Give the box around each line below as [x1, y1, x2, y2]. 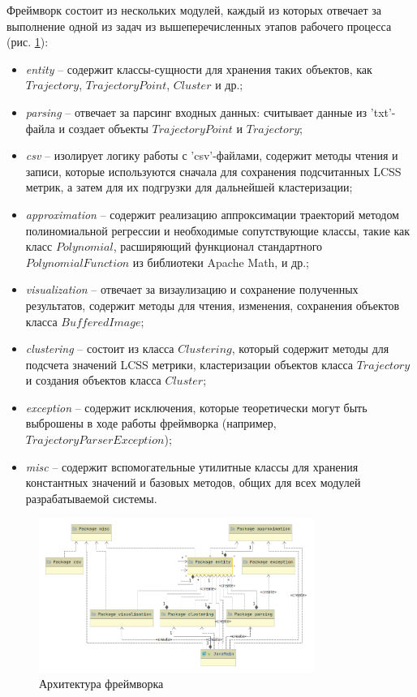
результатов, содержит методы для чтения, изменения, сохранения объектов [25, 296, 400, 313]
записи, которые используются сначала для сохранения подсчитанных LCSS [25, 162, 402, 179]
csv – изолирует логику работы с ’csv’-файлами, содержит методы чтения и [25, 147, 398, 164]
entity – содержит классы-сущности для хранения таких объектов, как [25, 60, 372, 77]
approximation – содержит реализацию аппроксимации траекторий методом [25, 205, 399, 222]
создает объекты [68, 119, 148, 136]
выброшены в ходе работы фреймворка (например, [25, 415, 277, 432]
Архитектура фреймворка [39, 675, 164, 692]
